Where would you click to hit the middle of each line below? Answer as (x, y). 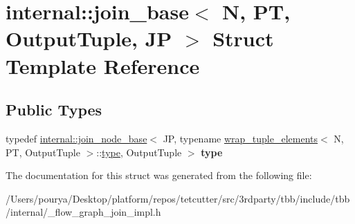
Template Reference (103, 65)
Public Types (54, 110)
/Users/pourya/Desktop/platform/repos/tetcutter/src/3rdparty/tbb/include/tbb (178, 198)
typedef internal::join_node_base (76, 138)
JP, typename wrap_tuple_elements (240, 138)
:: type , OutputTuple (139, 152)
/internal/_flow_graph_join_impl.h (83, 212)
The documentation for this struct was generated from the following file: (159, 175)
